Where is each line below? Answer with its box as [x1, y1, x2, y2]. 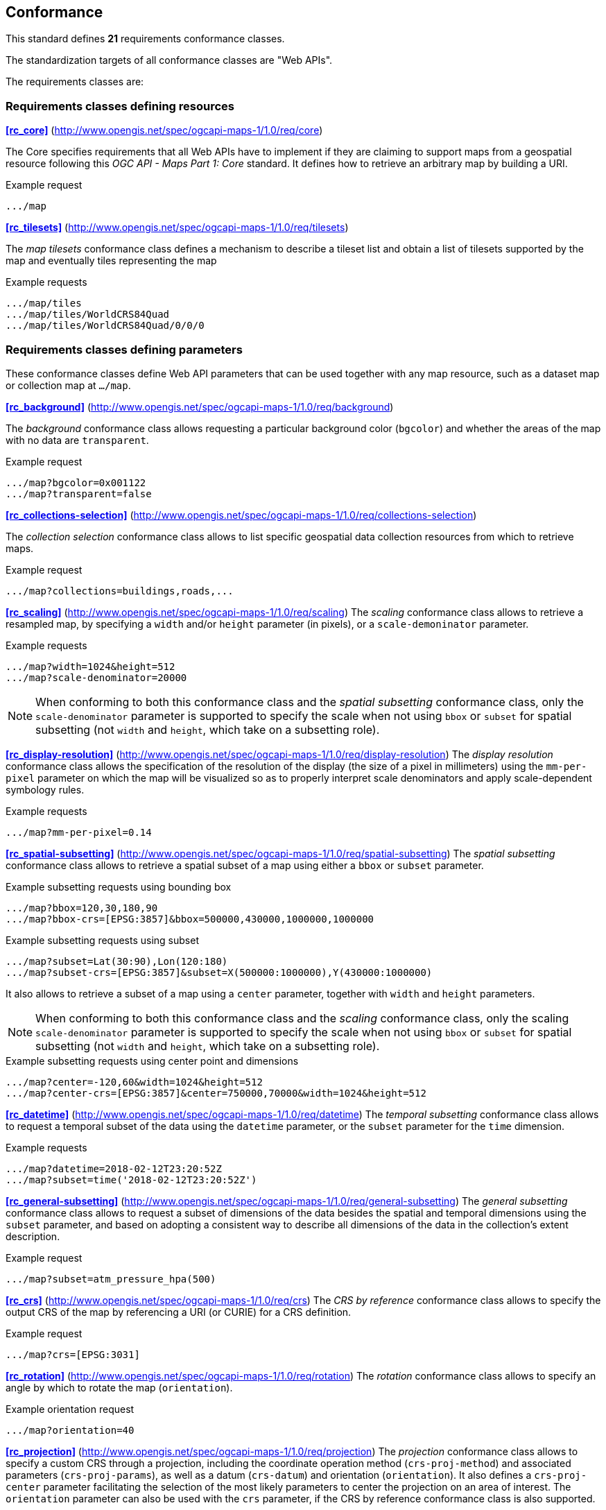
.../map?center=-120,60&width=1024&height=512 [6, 1076, 263, 1088]
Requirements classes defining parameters [6, 342, 243, 357]
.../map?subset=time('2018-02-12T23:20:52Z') [6, 1174, 257, 1185]
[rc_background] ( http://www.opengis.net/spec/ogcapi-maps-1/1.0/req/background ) [6, 400, 394, 413]
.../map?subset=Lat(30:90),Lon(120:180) [6, 955, 228, 967]
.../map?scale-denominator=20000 [6, 671, 187, 683]
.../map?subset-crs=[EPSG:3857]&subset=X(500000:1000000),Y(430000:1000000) [6, 966, 433, 978]
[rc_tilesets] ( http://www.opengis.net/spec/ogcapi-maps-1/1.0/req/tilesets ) [6, 221, 349, 234]
